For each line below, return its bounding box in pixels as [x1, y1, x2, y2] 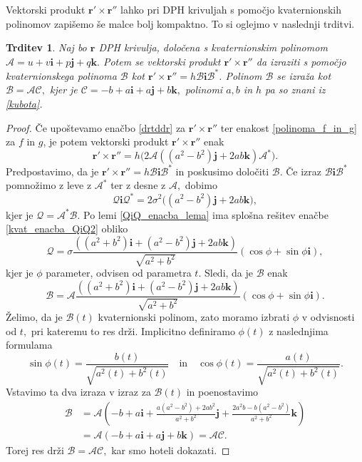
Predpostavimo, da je [6, 163, 99, 178]
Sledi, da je [204, 265, 254, 280]
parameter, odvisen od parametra [46, 265, 192, 280]
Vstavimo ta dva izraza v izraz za [6, 384, 151, 399]
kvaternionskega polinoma [6, 68, 117, 83]
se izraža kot [276, 68, 331, 83]
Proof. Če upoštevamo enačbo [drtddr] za [6, 120, 186, 135]
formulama [6, 337, 53, 352]
